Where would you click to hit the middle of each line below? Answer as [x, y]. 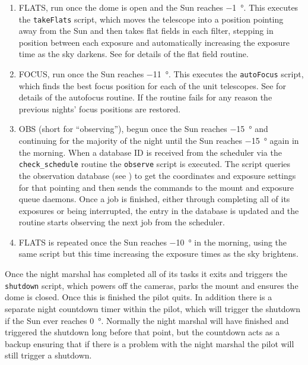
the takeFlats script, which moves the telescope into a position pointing [151, 19]
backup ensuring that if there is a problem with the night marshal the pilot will [150, 343]
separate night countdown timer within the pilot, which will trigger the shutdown [153, 308]
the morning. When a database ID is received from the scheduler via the [150, 152]
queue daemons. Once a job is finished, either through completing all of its [154, 199]
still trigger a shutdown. [48, 355]
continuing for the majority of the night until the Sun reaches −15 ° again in [159, 141]
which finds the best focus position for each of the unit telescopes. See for [152, 85]
